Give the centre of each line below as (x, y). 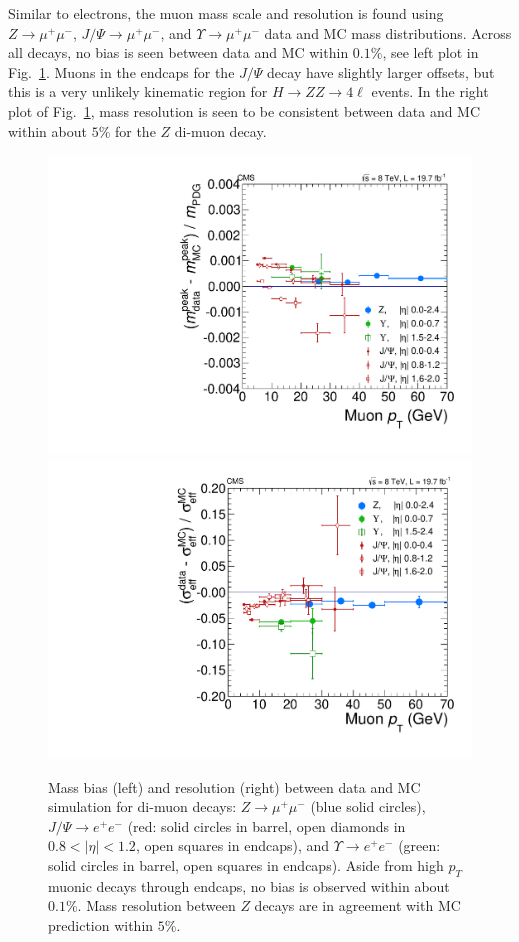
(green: (419, 845)
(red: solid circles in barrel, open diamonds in (266, 825)
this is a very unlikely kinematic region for (138, 91)
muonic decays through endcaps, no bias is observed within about (249, 885)
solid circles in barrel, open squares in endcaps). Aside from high (246, 865)
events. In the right (430, 91)
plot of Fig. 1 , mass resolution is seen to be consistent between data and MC (244, 110)
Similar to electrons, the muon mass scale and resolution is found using (226, 13)
